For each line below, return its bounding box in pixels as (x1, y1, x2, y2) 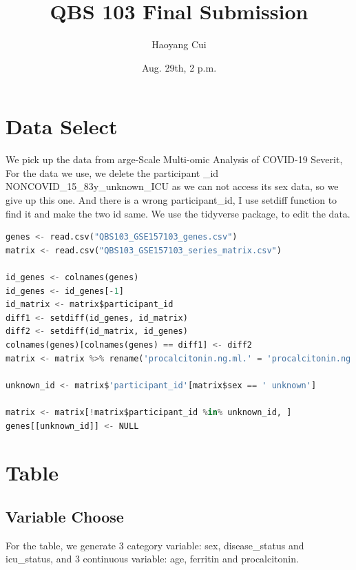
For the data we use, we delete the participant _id (6, 165, 219, 180)
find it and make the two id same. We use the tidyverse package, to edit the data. (6, 206, 350, 220)
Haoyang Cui (151, 37, 207, 52)
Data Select (6, 112, 118, 140)
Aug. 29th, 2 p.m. (141, 60, 217, 74)
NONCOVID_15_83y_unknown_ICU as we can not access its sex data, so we (6, 179, 339, 193)
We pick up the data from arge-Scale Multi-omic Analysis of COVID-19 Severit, (6, 152, 343, 167)
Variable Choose (6, 505, 124, 527)
